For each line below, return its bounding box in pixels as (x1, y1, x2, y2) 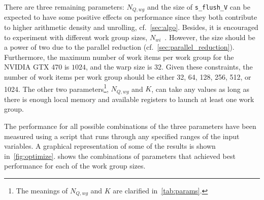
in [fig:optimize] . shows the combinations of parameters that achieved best (4, 150, 236, 161)
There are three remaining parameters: (4, 2, 124, 12)
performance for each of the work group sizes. (4, 160, 146, 171)
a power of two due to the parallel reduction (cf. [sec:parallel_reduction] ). (4, 42, 235, 52)
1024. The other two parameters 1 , (4, 82, 109, 94)
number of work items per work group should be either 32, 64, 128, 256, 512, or (4, 72, 251, 82)
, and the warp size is (85, 61, 152, 72)
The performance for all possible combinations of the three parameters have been (4, 120, 256, 131)
